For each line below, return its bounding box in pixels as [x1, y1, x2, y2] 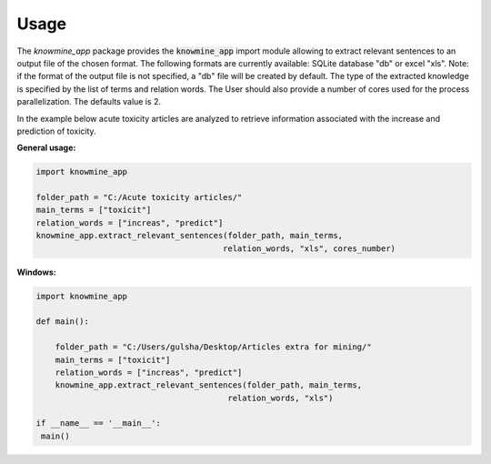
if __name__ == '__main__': [35, 419, 161, 429]
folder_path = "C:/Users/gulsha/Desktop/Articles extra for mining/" [55, 342, 372, 352]
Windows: [16, 267, 56, 277]
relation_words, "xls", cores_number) [223, 243, 396, 254]
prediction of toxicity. [16, 126, 96, 136]
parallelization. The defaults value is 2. [16, 96, 161, 107]
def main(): [35, 317, 90, 327]
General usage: [16, 142, 76, 154]
